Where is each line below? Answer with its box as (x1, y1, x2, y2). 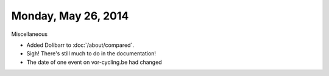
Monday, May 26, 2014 (11, 9, 129, 22)
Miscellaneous (11, 30, 48, 38)
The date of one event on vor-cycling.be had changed (26, 58, 162, 66)
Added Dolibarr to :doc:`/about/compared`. (26, 41, 134, 49)
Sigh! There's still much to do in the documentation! (26, 50, 157, 57)
